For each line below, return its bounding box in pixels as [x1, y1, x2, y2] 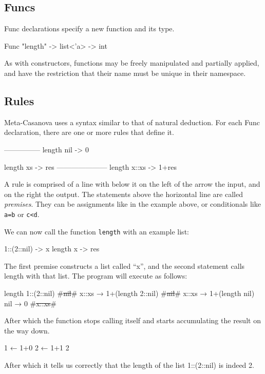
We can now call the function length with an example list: [4, 226, 189, 237]
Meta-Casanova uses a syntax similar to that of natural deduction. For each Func [4, 116, 260, 127]
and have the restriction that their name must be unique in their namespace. [4, 67, 246, 78]
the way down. [4, 325, 50, 336]
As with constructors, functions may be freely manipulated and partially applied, [4, 57, 259, 68]
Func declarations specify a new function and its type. [4, 23, 175, 34]
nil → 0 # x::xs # [4, 298, 56, 308]
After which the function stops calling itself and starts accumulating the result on [4, 315, 261, 326]
